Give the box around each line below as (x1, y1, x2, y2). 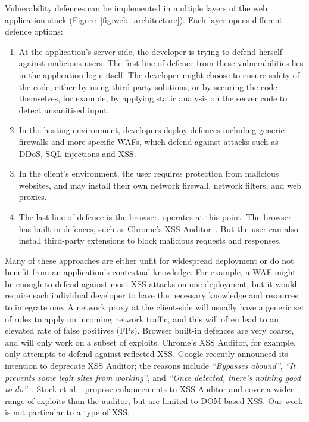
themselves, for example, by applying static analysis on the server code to (18, 92, 288, 104)
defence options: (5, 25, 63, 38)
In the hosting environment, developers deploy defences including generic (18, 124, 285, 136)
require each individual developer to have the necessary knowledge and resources (5, 289, 298, 301)
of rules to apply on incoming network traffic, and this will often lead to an (5, 312, 279, 325)
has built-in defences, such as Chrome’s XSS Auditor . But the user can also (18, 222, 298, 235)
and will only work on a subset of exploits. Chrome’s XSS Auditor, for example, (5, 335, 296, 348)
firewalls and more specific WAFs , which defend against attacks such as (18, 135, 279, 147)
